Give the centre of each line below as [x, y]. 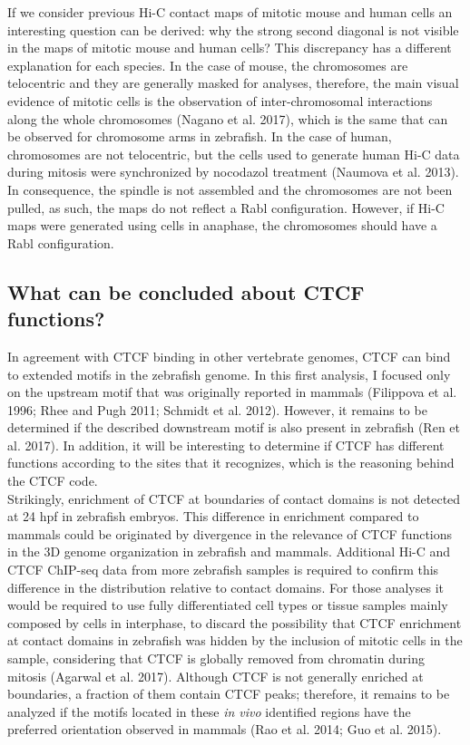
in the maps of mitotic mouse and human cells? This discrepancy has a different [230, 48]
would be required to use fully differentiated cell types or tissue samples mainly [228, 605]
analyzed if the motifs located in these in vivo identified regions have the [209, 711]
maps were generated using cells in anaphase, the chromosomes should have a [222, 225]
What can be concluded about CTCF [186, 291]
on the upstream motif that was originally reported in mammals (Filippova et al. [232, 392]
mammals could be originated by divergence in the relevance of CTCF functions [230, 533]
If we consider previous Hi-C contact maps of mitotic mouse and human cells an [230, 12]
